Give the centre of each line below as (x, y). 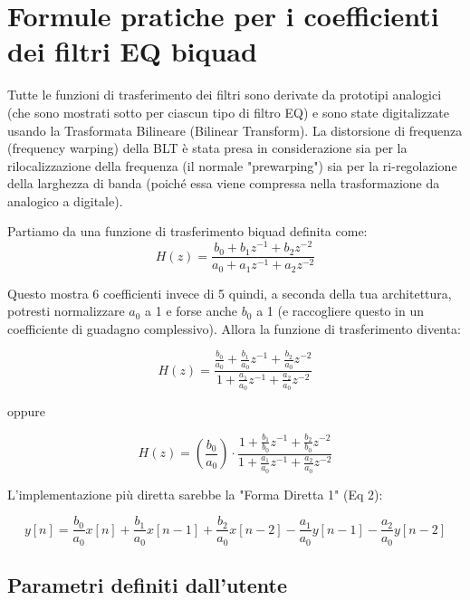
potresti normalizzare (66, 311)
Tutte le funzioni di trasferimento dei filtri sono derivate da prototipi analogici (225, 95)
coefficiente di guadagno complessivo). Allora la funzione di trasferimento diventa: (234, 328)
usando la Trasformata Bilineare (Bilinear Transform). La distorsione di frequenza (235, 130)
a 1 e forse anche (192, 311)
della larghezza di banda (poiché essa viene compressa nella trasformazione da (224, 183)
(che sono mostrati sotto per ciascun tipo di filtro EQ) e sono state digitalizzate (229, 112)
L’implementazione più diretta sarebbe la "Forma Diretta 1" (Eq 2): (195, 494)
